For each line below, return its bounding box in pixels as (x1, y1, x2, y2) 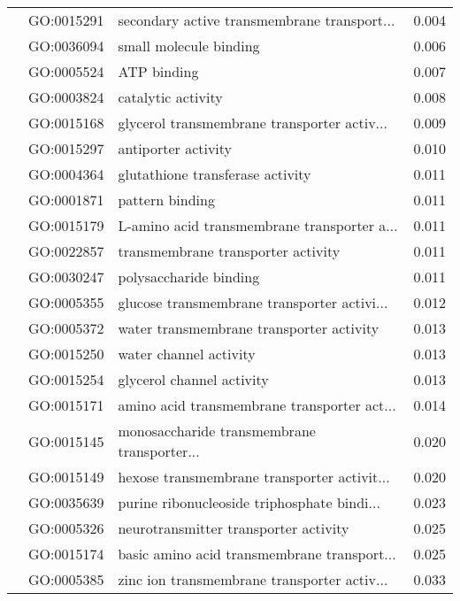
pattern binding (118, 189, 215, 210)
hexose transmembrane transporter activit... (118, 466, 390, 487)
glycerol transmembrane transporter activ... (118, 112, 387, 133)
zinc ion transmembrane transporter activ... (118, 569, 388, 589)
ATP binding (118, 61, 199, 81)
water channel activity (118, 343, 256, 364)
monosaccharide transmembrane (118, 420, 316, 441)
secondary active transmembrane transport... (118, 10, 395, 30)
